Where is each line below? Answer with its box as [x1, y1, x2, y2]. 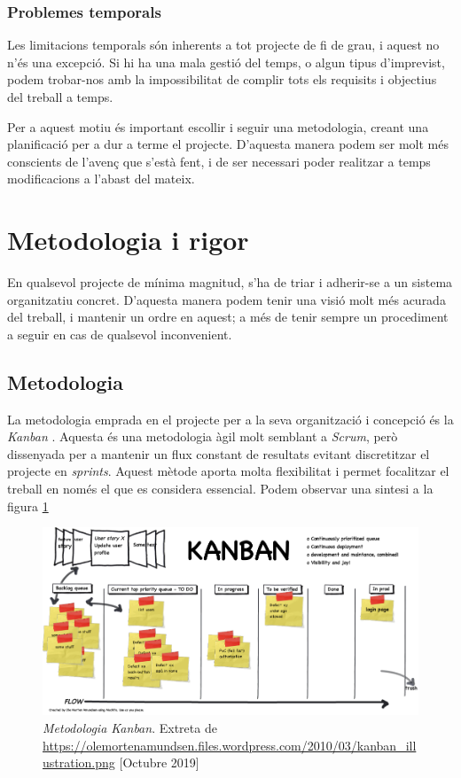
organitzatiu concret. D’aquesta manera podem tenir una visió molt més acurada [7, 290, 446, 308]
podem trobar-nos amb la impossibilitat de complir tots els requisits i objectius [7, 70, 437, 89]
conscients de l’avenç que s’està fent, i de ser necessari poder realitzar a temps [7, 152, 431, 170]
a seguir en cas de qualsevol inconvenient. [7, 324, 232, 343]
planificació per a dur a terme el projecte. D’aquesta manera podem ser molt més [7, 135, 449, 153]
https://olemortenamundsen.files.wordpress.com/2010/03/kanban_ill [43, 735, 417, 754]
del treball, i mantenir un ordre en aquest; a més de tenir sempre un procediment [7, 307, 449, 326]
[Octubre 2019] [119, 753, 199, 772]
